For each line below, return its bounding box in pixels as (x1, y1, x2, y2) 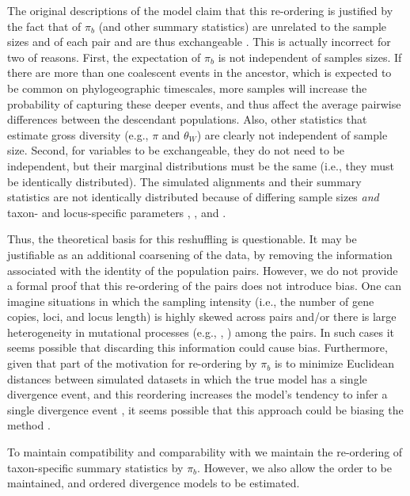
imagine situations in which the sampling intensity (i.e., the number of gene (7, 292, 374, 309)
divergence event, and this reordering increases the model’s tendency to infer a (7, 386, 388, 403)
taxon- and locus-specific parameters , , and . (7, 204, 226, 220)
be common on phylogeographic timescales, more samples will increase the (7, 79, 367, 96)
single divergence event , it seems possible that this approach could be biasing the (7, 401, 404, 418)
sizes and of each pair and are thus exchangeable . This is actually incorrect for (7, 33, 391, 50)
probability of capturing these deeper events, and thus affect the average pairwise (7, 95, 401, 112)
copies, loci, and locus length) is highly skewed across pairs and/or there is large (7, 308, 397, 325)
